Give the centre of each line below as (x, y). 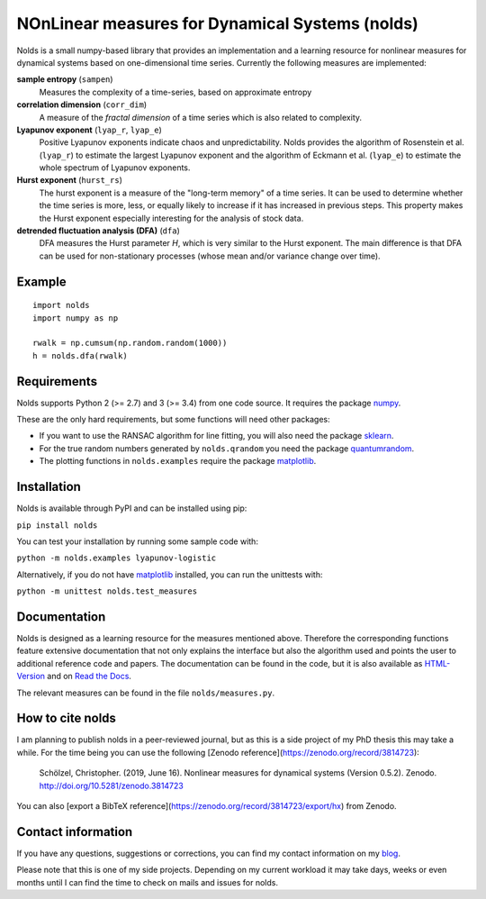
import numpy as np (76, 318)
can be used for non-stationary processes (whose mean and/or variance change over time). (210, 256)
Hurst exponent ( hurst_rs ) (70, 180)
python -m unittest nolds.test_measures (107, 591)
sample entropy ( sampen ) (65, 79)
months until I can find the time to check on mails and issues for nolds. (148, 882)
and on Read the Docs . (89, 677)
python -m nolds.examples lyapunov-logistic (117, 558)
